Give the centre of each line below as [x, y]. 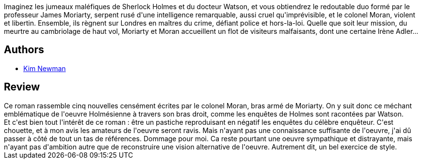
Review [22, 87]
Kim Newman [45, 68]
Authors [24, 50]
